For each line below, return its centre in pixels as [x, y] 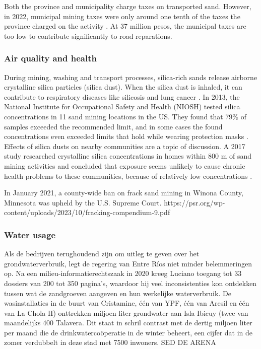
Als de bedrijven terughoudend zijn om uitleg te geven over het [102, 254]
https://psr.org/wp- [194, 202]
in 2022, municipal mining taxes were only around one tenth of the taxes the [122, 16]
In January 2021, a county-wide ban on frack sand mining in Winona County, [124, 193]
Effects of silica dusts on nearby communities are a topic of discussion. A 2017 [125, 146]
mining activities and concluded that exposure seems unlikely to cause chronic [125, 165]
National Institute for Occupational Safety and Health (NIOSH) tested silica [122, 107]
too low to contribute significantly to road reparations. [88, 36]
